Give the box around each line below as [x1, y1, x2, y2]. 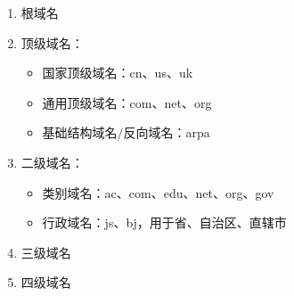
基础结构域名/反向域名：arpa [42, 123, 210, 142]
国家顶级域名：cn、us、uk [42, 63, 193, 82]
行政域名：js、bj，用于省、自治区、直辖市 [42, 213, 287, 232]
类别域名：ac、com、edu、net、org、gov [42, 183, 274, 201]
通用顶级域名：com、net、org [42, 93, 212, 111]
